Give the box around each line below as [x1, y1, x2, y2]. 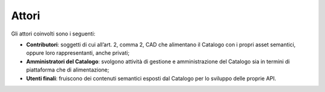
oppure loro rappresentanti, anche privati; [26, 49, 129, 57]
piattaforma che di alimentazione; [26, 66, 110, 73]
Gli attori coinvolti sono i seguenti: [11, 30, 96, 37]
